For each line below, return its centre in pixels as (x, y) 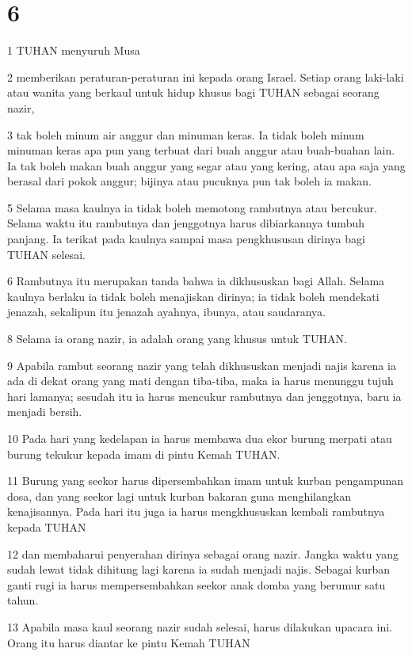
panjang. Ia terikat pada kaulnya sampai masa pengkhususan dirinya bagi (186, 239)
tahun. (23, 600)
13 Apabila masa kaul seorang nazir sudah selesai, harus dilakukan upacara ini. (200, 626)
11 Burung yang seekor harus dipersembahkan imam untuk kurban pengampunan (206, 481)
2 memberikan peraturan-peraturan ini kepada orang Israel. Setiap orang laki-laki (206, 76)
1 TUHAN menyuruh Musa (74, 50)
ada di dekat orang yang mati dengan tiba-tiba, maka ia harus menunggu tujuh (200, 381)
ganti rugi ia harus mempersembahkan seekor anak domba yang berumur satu (196, 584)
